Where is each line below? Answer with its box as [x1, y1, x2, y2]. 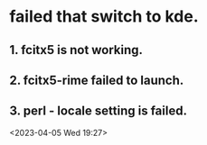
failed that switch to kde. [9, 6, 199, 27]
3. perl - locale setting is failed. [9, 104, 188, 119]
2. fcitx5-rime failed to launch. [9, 72, 184, 87]
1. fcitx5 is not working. [9, 42, 143, 58]
